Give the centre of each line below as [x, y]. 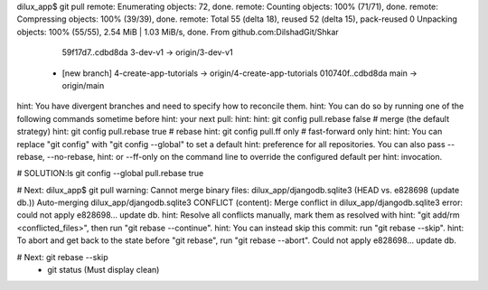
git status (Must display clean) [103, 270]
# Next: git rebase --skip [62, 257]
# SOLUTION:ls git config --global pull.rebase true [110, 173]
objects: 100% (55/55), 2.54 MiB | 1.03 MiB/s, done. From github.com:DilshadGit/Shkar [178, 32]
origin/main [83, 85]
